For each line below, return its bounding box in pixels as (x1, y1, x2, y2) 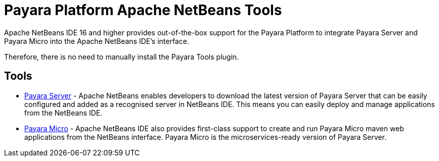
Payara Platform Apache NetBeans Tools (4, 2, 282, 19)
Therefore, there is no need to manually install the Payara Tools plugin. (4, 52, 239, 61)
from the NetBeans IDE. (24, 108, 103, 117)
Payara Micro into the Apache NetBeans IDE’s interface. (4, 36, 189, 45)
